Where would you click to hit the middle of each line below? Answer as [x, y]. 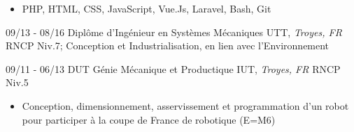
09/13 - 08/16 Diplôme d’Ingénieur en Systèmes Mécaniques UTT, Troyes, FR [174, 32]
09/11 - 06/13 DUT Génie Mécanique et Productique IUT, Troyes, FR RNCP [173, 68]
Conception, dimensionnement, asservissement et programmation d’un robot [185, 105]
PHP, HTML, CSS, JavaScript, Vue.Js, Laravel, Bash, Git [147, 8]
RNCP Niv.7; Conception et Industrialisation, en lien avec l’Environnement [168, 46]
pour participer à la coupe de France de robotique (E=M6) [149, 119]
